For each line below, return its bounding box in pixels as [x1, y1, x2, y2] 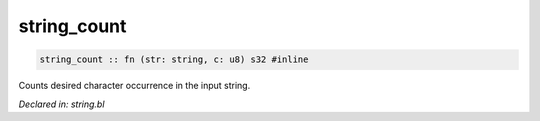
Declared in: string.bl [18, 98, 105, 110]
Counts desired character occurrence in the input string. [18, 80, 251, 92]
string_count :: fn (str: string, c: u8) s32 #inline [39, 54, 309, 65]
